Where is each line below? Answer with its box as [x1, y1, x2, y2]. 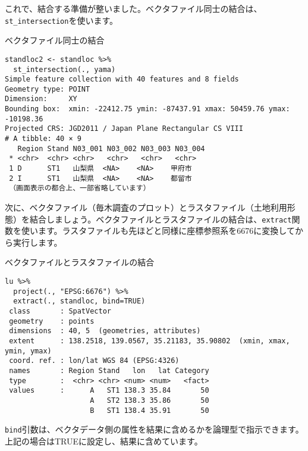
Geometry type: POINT [5, 84, 90, 93]
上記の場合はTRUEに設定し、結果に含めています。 [5, 434, 203, 447]
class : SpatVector [9, 307, 111, 316]
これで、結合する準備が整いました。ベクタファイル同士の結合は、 [5, 2, 262, 14]
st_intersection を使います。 [5, 14, 118, 26]
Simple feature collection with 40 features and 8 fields [5, 75, 239, 84]
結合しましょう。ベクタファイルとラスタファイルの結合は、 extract [29, 212, 292, 225]
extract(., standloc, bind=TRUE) [13, 297, 146, 306]
